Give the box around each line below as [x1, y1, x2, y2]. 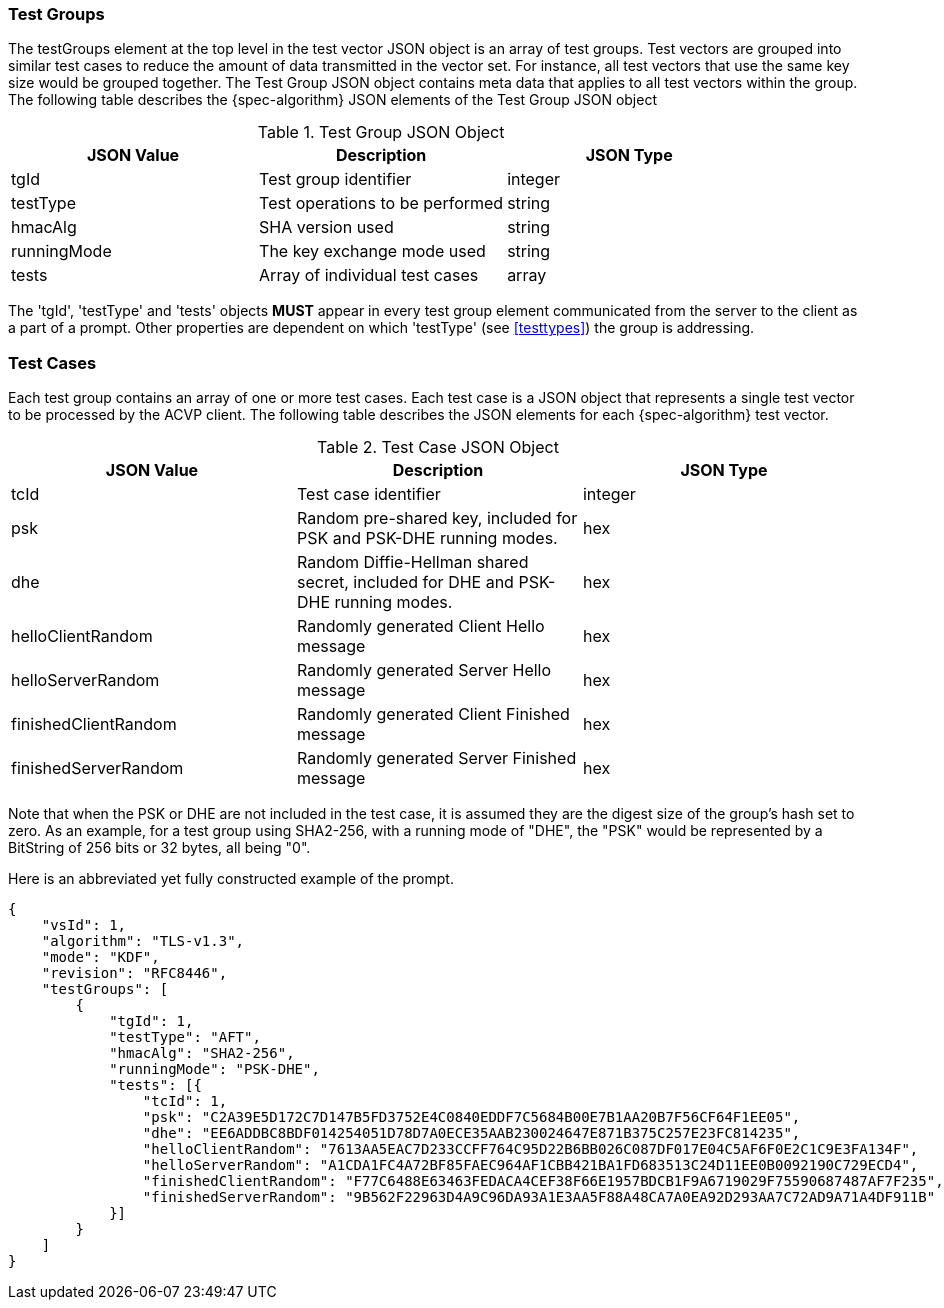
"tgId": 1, [109, 1013, 194, 1030]
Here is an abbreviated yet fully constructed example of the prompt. [8, 870, 454, 888]
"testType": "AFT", [109, 1029, 261, 1046]
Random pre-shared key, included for [296, 508, 578, 529]
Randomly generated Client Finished [296, 704, 570, 725]
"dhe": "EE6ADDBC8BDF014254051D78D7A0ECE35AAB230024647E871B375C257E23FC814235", [142, 1125, 801, 1142]
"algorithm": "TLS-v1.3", [41, 933, 245, 950]
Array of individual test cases [259, 265, 479, 286]
